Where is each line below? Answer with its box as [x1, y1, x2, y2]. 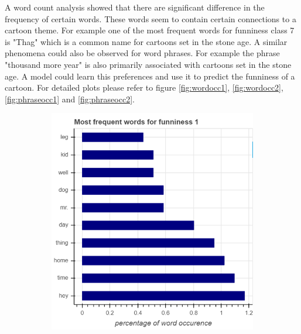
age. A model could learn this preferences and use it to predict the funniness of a [5, 70, 295, 82]
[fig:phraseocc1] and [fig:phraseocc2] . [5, 92, 135, 105]
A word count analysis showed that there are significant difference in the [5, 1, 265, 13]
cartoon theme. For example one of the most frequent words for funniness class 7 [5, 24, 295, 36]
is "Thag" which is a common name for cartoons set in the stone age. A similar [5, 35, 288, 47]
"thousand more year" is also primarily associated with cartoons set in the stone [5, 58, 292, 70]
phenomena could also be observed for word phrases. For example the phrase [5, 47, 280, 59]
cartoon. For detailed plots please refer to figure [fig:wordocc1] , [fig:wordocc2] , [5, 81, 283, 94]
